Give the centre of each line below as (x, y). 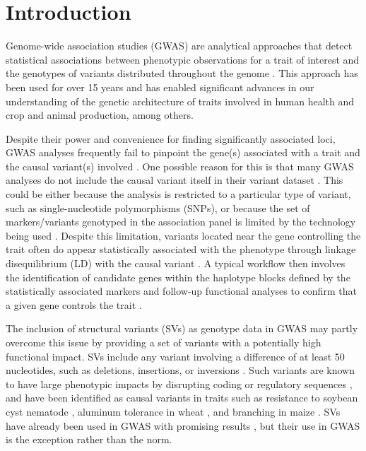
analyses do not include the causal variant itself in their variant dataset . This (175, 180)
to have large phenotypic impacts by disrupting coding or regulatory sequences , (179, 383)
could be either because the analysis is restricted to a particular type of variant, (178, 194)
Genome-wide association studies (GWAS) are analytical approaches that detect (179, 46)
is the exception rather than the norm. (89, 439)
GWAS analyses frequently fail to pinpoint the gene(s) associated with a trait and (183, 152)
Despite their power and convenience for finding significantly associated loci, (171, 138)
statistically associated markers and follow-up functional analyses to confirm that (181, 291)
